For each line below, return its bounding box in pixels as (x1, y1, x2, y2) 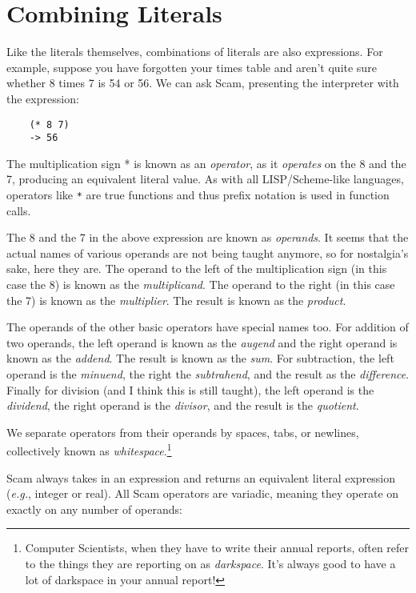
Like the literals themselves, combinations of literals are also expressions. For (6, 43, 383, 60)
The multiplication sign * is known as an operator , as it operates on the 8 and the (6, 154, 406, 171)
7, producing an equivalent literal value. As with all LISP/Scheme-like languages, (6, 170, 404, 187)
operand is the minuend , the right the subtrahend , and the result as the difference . (6, 366, 410, 382)
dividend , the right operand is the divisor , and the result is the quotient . (6, 397, 359, 414)
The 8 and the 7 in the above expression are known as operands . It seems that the (6, 229, 409, 246)
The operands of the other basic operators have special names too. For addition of (6, 319, 409, 335)
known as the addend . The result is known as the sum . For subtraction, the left (6, 350, 394, 367)
